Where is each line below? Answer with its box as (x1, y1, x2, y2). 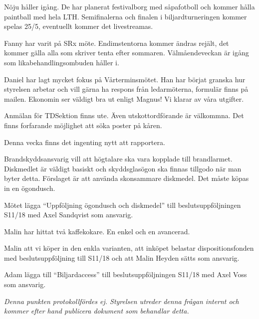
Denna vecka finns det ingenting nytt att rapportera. (4, 137, 165, 147)
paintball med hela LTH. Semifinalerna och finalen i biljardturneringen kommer (4, 11, 247, 21)
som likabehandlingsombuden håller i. (4, 57, 119, 67)
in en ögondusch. (4, 182, 55, 193)
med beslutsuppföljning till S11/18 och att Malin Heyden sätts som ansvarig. (4, 252, 240, 263)
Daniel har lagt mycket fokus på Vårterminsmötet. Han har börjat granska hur (4, 74, 246, 84)
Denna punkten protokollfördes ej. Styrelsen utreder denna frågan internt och (4, 296, 239, 306)
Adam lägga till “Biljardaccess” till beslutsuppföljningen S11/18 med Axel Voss (4, 269, 247, 280)
